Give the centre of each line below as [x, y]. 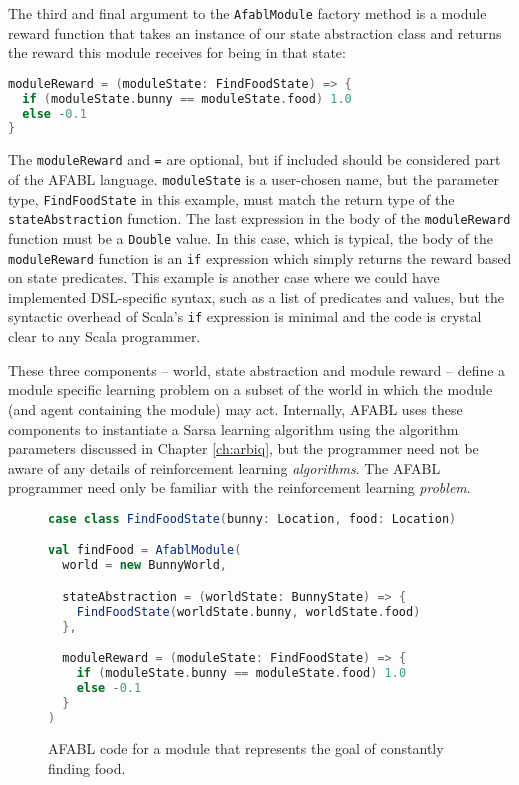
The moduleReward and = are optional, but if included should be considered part [254, 159]
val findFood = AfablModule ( [145, 550]
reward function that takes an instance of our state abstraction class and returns [255, 32]
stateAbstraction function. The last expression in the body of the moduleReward [259, 218]
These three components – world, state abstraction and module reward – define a [257, 369]
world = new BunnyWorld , [145, 565]
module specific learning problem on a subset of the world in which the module [250, 389]
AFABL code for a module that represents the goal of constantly [246, 748]
